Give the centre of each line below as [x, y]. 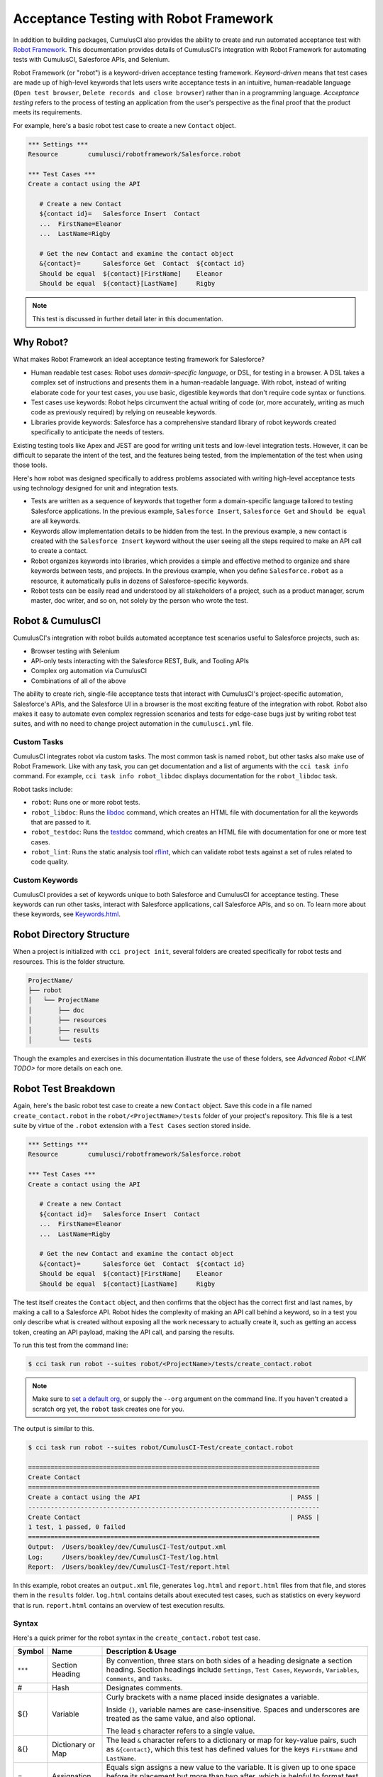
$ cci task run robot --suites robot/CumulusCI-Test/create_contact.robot [161, 1448]
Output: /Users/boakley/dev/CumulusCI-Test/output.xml [127, 1547]
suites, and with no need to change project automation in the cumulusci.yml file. [133, 724]
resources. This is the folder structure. [69, 961]
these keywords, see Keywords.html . [67, 914]
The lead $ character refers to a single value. [181, 1731]
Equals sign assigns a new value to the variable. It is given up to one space [231, 1768]
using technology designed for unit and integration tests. [96, 488]
